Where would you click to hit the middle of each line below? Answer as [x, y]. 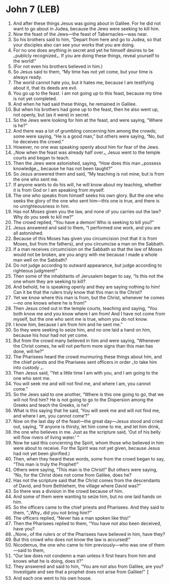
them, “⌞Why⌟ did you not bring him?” [52, 513]
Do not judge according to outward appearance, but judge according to [88, 265]
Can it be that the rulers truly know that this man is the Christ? [77, 292]
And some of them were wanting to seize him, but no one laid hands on [87, 496]
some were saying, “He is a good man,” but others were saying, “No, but [88, 136]
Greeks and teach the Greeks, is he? [51, 405]
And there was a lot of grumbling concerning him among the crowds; [85, 131]
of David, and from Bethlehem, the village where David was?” [77, 486]
